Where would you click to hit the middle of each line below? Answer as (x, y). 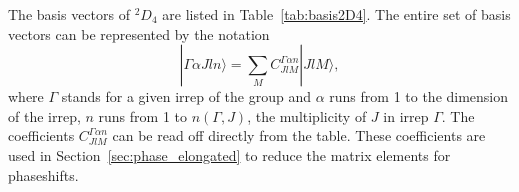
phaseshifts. (43, 174)
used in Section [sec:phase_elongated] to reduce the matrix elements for (229, 154)
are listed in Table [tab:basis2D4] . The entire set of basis (336, 14)
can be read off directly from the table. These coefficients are (299, 135)
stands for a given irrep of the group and (186, 96)
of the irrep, (44, 115)
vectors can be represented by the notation (139, 33)
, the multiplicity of (307, 115)
